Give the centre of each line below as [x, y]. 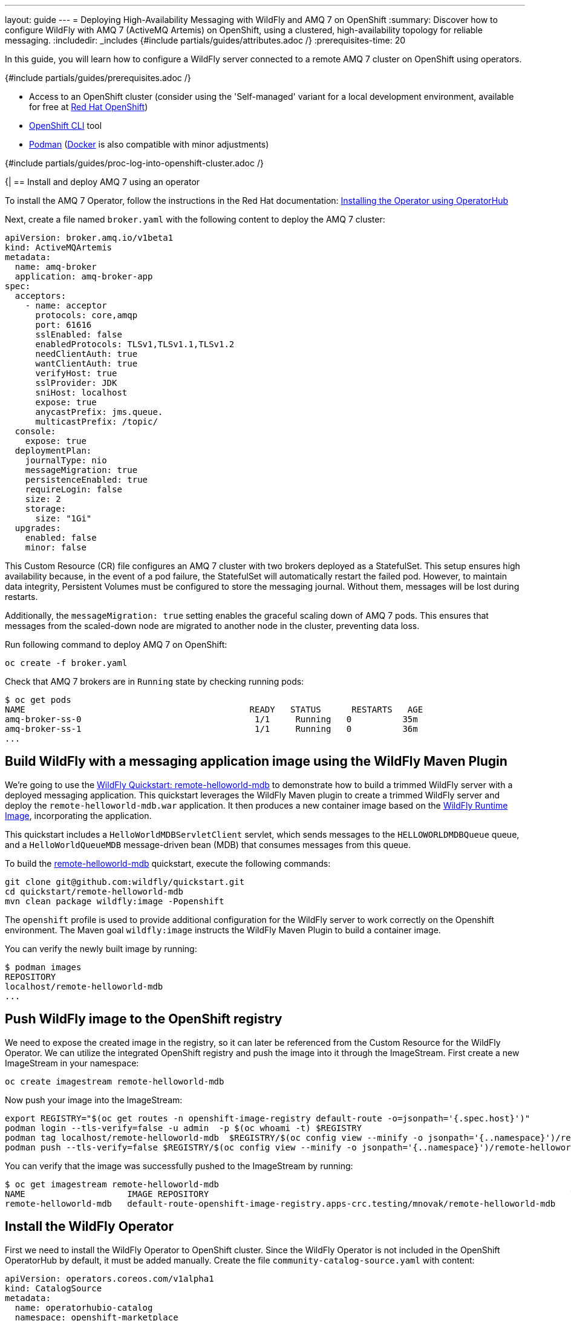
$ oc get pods [38, 700]
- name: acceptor [66, 305]
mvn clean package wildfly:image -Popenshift [115, 901]
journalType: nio [66, 460]
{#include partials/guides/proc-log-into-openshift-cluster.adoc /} [134, 163]
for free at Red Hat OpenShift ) [89, 107]
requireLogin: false [73, 489]
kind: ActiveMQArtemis [59, 247]
